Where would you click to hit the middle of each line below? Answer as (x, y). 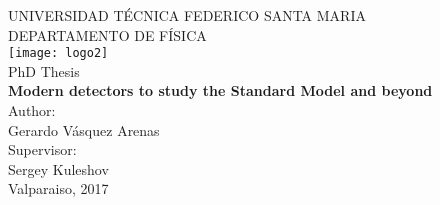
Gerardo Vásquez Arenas (84, 129)
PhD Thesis (44, 70)
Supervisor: (42, 149)
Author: (32, 110)
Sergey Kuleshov (58, 168)
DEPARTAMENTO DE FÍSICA (107, 34)
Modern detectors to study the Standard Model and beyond (220, 90)
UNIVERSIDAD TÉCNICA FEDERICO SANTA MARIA (187, 15)
